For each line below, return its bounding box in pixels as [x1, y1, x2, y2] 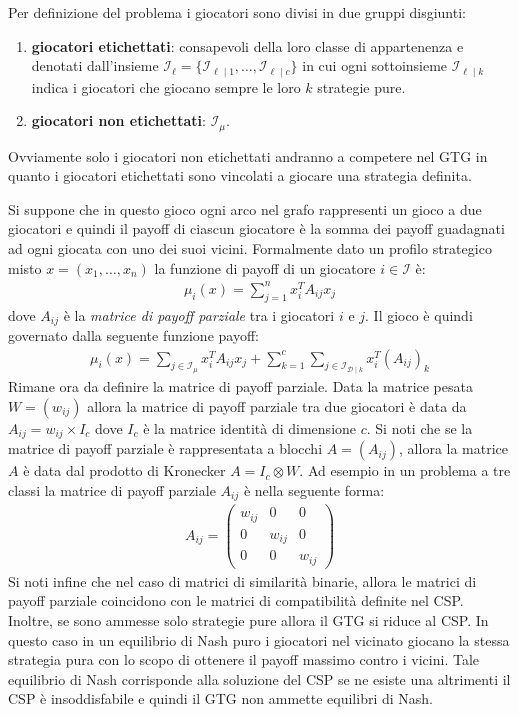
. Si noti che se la [366, 417, 473, 438]
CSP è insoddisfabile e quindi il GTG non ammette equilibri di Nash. [8, 688, 433, 709]
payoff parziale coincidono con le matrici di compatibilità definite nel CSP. [8, 590, 464, 611]
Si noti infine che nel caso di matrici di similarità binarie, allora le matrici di [8, 570, 477, 591]
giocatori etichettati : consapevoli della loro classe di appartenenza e [31, 35, 464, 56]
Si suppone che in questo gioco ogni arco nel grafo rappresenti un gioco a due [8, 198, 482, 219]
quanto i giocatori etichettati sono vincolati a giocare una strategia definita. [8, 165, 472, 186]
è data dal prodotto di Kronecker [23, 460, 226, 481]
